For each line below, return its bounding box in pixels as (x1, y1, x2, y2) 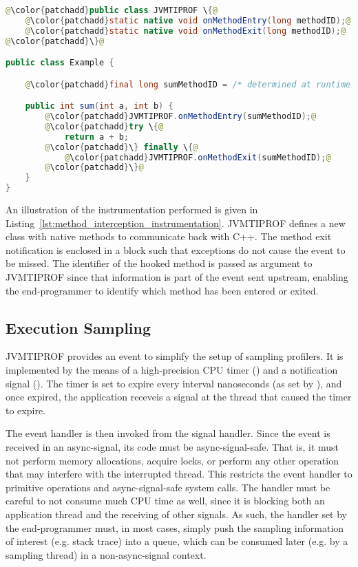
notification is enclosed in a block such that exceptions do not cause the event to (6, 242, 346, 257)
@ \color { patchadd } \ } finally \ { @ (45, 142, 198, 152)
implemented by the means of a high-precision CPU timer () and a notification (6, 363, 338, 377)
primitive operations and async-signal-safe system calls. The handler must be (6, 480, 330, 494)
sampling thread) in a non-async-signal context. (6, 547, 207, 561)
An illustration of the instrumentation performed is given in (6, 202, 258, 217)
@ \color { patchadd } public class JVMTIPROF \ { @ (6, 6, 218, 15)
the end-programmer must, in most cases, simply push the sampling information (6, 520, 344, 535)
